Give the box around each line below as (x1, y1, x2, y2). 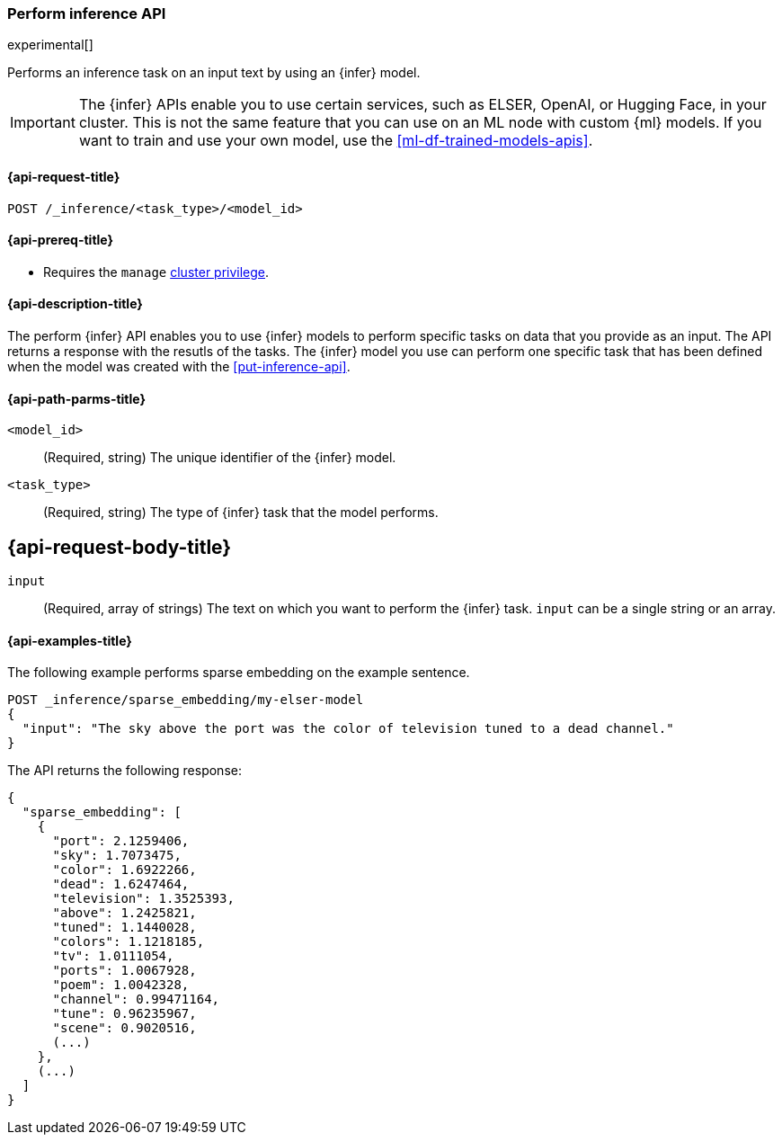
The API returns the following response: (7, 763, 242, 779)
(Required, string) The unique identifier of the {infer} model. (43, 450, 396, 466)
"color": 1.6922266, (52, 862, 197, 878)
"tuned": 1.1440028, (52, 920, 197, 935)
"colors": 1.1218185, (52, 934, 205, 950)
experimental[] (7, 37, 93, 53)
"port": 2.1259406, (52, 834, 190, 849)
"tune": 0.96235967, (52, 1006, 197, 1022)
